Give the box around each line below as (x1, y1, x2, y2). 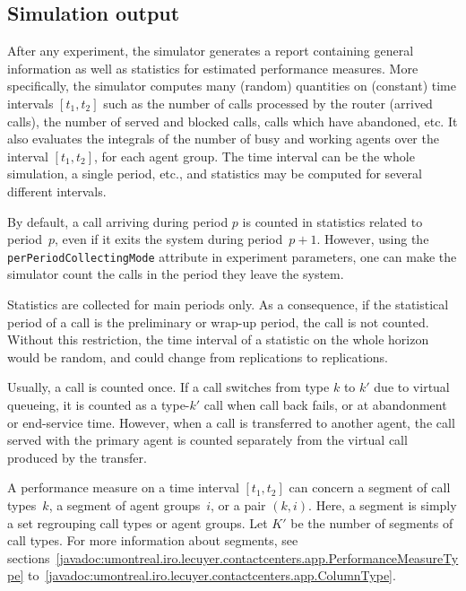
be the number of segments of (290, 513, 453, 532)
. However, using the (316, 230, 429, 248)
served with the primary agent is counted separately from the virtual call (7, 430, 408, 449)
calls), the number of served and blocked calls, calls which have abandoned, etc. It (7, 111, 458, 130)
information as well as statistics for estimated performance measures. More (7, 58, 419, 77)
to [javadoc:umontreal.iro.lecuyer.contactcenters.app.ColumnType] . (27, 566, 396, 585)
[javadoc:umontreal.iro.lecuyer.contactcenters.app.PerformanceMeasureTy (56, 548, 459, 567)
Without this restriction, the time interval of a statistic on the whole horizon (7, 330, 429, 349)
